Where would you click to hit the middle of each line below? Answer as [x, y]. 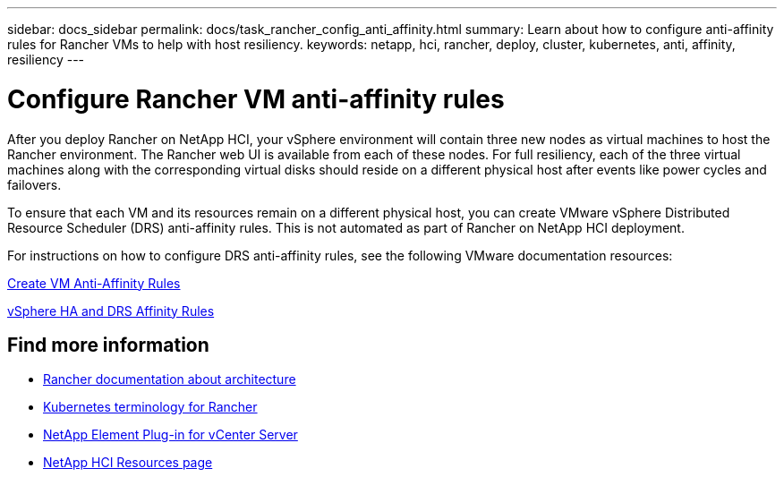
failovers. [34, 184]
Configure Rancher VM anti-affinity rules [256, 99]
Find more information [108, 345]
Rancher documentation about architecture [170, 379]
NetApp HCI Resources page [128, 463]
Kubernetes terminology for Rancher [150, 407]
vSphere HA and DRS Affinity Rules [111, 311]
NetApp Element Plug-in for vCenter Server [170, 435]
